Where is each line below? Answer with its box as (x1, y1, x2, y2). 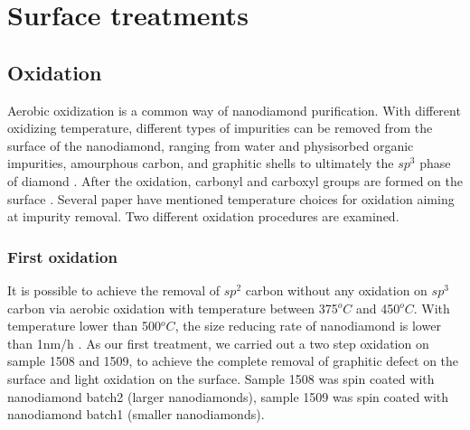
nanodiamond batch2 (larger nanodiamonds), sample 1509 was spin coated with (7, 387, 449, 406)
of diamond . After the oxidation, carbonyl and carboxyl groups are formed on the (7, 171, 463, 190)
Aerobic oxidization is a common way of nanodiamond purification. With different (7, 100, 461, 119)
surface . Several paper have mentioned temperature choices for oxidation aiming (7, 189, 455, 208)
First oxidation (7, 245, 117, 267)
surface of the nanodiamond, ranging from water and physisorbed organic (7, 136, 414, 154)
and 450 (355, 298, 400, 317)
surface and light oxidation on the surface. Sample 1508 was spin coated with (7, 369, 435, 388)
